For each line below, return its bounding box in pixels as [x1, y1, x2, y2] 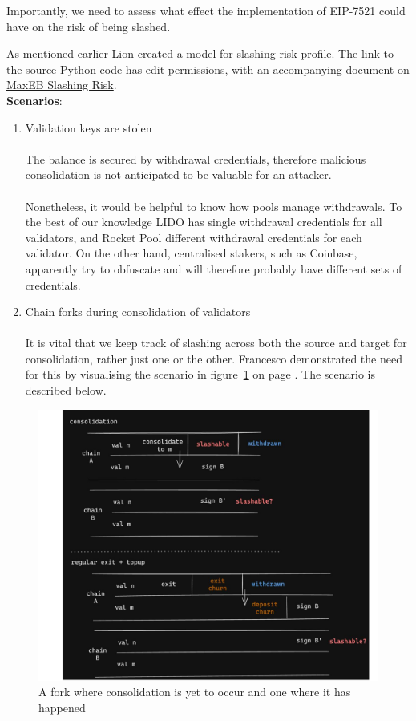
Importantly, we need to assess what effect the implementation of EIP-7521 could [6, 2, 406, 18]
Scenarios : [6, 91, 63, 108]
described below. [25, 382, 107, 399]
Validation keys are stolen [25, 119, 152, 136]
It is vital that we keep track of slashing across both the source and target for [25, 334, 407, 351]
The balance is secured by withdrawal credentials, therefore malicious [25, 150, 366, 167]
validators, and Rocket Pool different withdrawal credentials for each [25, 229, 362, 245]
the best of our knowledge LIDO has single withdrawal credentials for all [25, 213, 382, 230]
